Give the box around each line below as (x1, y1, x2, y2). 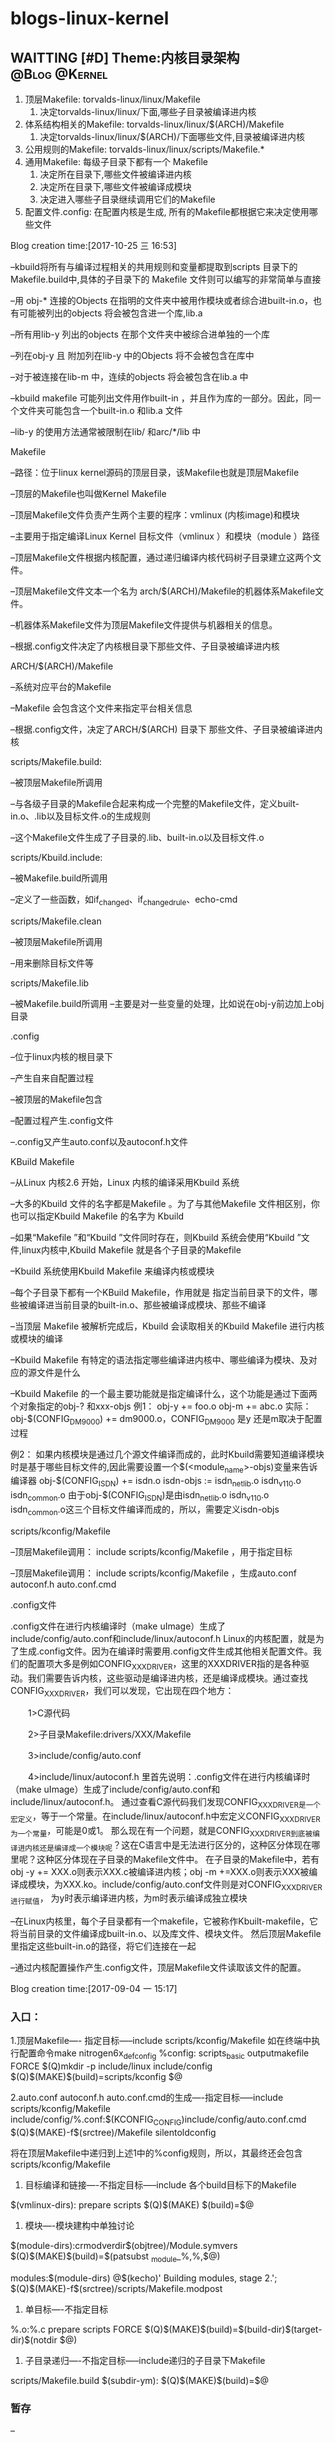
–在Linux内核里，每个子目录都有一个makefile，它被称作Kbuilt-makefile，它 (10, 1915, 319, 1927)
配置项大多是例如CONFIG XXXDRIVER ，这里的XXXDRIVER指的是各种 (27, 1657, 302, 1672)
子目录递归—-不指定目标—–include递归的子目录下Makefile (24, 2354, 266, 2366)
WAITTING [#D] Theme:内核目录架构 (10, 49, 240, 66)
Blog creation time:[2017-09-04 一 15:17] (10, 1983, 178, 1995)
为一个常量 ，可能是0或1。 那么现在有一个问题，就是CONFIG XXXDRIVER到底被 (10, 1824, 313, 1839)
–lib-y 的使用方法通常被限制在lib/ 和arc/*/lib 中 (10, 426, 202, 437)
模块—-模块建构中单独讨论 (24, 2220, 135, 2232)
